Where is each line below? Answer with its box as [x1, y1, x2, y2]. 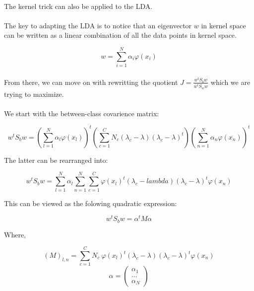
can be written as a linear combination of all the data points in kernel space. [4, 30, 237, 40]
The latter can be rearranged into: [4, 154, 108, 165]
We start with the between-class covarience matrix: [4, 108, 159, 118]
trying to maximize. [4, 88, 64, 99]
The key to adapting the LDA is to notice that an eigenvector [4, 20, 192, 30]
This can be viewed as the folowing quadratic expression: [4, 198, 177, 208]
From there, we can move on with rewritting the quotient [4, 76, 178, 87]
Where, [4, 229, 26, 239]
